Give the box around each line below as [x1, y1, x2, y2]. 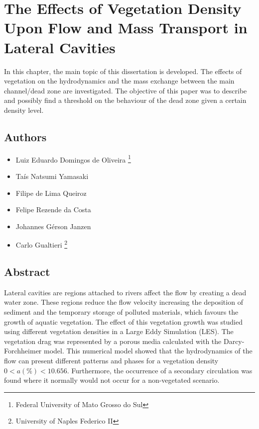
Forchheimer [4, 345, 42, 356]
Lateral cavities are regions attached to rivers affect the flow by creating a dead [4, 287, 247, 297]
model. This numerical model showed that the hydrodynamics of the [43, 345, 253, 356]
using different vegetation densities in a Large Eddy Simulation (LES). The [4, 326, 234, 337]
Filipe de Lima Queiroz [15, 187, 87, 198]
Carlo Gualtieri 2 [15, 238, 68, 250]
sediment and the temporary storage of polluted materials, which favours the [4, 306, 239, 317]
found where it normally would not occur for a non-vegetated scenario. [4, 375, 220, 385]
